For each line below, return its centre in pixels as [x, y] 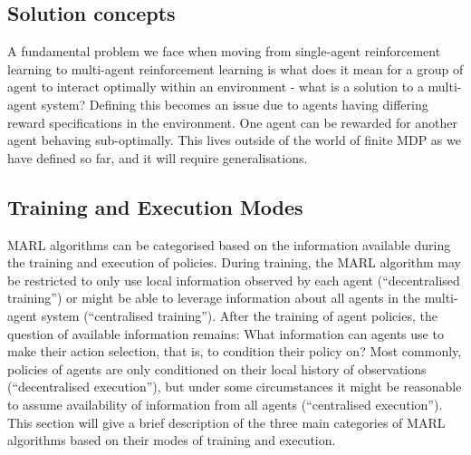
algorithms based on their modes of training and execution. [172, 440]
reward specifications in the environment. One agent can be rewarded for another [233, 122]
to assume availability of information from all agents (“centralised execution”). [225, 404]
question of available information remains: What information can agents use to [226, 333]
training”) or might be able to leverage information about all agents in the [214, 298]
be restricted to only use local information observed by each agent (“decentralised [234, 280]
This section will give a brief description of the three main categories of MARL [226, 422]
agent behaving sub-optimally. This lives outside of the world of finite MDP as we [234, 140]
